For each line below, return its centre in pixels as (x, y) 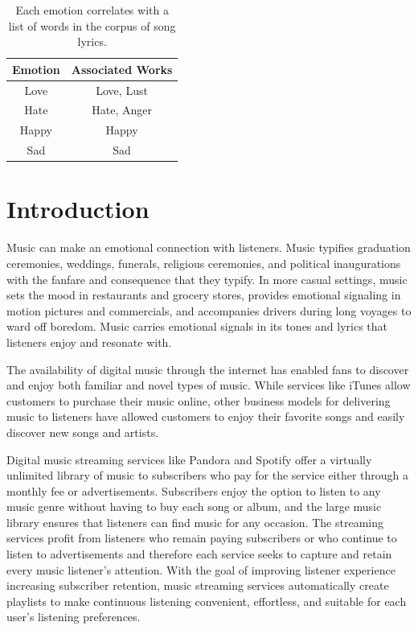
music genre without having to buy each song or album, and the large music (194, 506)
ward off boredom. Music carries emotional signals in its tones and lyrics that (197, 326)
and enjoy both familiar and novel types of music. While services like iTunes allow (209, 385)
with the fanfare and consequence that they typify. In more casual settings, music (207, 279)
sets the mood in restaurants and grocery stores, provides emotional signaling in (204, 295)
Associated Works (122, 69)
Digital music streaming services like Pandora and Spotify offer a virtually (189, 459)
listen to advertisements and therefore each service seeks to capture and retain (199, 554)
